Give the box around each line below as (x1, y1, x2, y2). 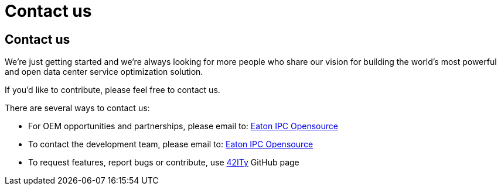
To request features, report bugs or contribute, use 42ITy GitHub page (28, 157, 299, 168)
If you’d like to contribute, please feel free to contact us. (5, 85, 220, 95)
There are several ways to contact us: (5, 103, 150, 113)
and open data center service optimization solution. (5, 67, 203, 77)
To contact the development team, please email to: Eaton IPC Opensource (28, 139, 313, 150)
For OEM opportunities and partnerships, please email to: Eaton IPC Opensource (28, 121, 338, 132)
